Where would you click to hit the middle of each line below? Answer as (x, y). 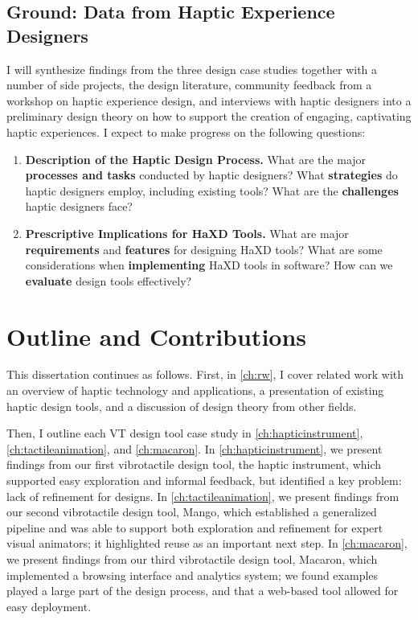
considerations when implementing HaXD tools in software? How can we (209, 265)
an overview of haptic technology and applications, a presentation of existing (195, 390)
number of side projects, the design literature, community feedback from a (189, 85)
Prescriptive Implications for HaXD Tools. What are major (187, 233)
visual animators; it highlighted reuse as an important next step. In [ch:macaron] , (207, 543)
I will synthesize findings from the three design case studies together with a (192, 69)
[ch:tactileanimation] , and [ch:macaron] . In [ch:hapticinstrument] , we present (195, 448)
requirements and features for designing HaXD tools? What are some (204, 249)
